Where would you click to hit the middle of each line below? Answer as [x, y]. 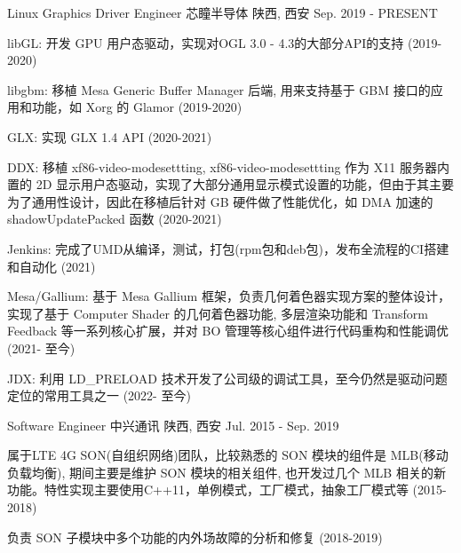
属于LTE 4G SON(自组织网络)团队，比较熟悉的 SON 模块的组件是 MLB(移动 [228, 455]
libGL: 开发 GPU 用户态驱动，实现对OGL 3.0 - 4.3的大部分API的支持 [206, 42]
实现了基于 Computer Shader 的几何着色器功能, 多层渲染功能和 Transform [218, 313]
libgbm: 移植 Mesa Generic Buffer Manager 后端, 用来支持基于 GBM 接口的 [219, 89]
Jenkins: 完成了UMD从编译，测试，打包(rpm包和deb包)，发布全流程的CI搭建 [228, 248]
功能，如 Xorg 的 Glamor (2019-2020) [137, 107]
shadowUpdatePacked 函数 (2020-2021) [115, 219]
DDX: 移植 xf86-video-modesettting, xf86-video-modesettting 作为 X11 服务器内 [228, 166]
